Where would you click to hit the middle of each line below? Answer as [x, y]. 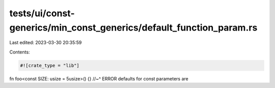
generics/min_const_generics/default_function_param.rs [133, 27]
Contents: [20, 52]
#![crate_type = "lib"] [50, 65]
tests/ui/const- [42, 13]
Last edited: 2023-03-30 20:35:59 [46, 43]
